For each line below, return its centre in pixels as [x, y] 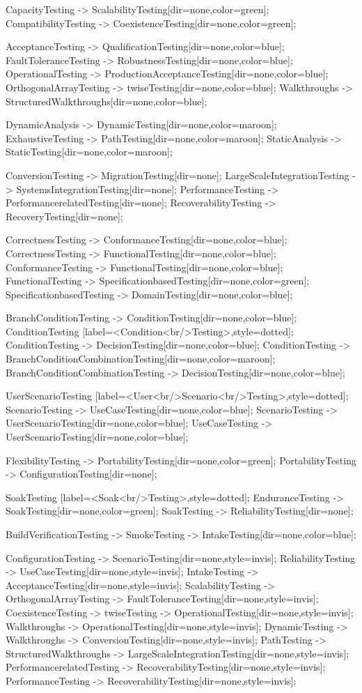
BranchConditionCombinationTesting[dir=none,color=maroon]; [141, 359]
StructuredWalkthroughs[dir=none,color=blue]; [107, 101]
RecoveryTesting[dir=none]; [64, 216]
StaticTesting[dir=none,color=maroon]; [89, 152]
